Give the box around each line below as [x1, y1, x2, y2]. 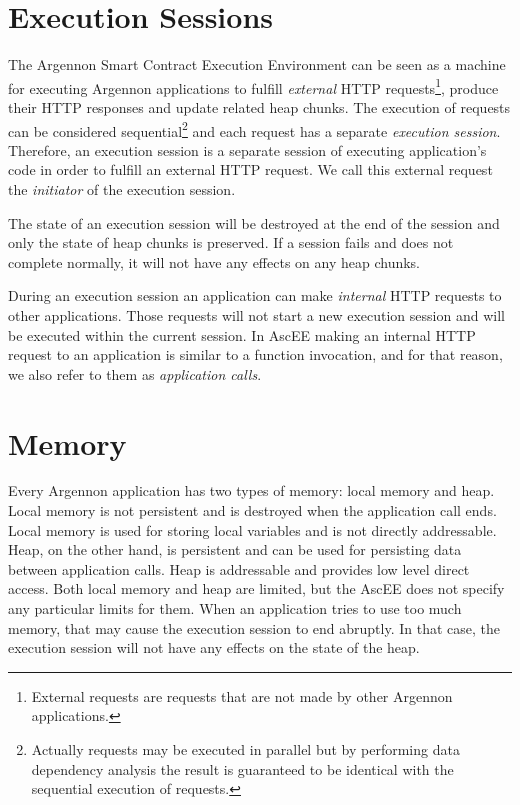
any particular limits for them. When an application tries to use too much [8, 598, 462, 619]
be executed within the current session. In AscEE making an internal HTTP [8, 324, 476, 345]
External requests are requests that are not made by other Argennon [31, 685, 453, 706]
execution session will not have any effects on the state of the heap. [8, 637, 420, 658]
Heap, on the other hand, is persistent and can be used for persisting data [8, 539, 462, 560]
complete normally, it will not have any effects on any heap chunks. [8, 251, 421, 272]
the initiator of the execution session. [8, 179, 236, 199]
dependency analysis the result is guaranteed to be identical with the [31, 758, 454, 779]
